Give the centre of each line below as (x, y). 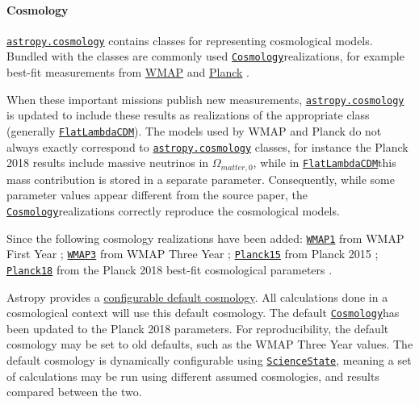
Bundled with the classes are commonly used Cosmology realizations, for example (205, 56)
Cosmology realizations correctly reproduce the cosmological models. (173, 210)
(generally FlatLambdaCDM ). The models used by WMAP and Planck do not (194, 130)
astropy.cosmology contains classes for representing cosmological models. (190, 40)
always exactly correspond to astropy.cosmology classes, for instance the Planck (207, 146)
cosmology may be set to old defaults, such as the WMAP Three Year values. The (210, 344)
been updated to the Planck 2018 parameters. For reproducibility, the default (198, 328)
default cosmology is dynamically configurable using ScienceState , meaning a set (209, 359)
